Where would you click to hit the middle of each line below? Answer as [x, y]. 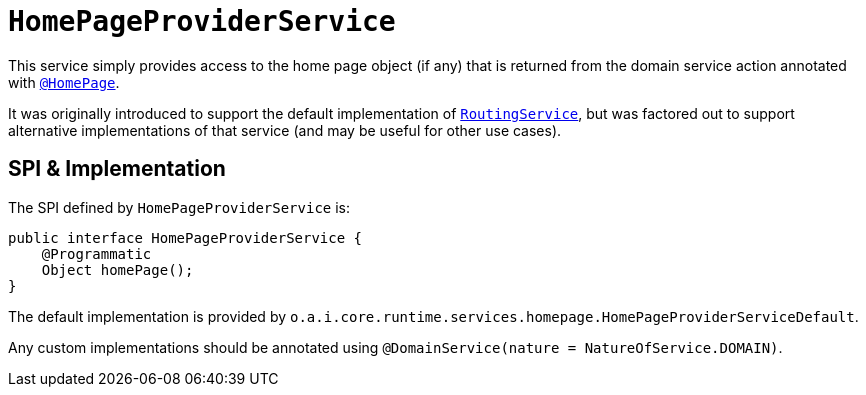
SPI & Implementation [117, 169]
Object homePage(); [117, 269]
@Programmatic [96, 253]
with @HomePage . [64, 82]
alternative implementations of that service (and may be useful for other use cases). [285, 130]
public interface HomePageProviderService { [185, 237]
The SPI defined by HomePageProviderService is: [179, 207]
